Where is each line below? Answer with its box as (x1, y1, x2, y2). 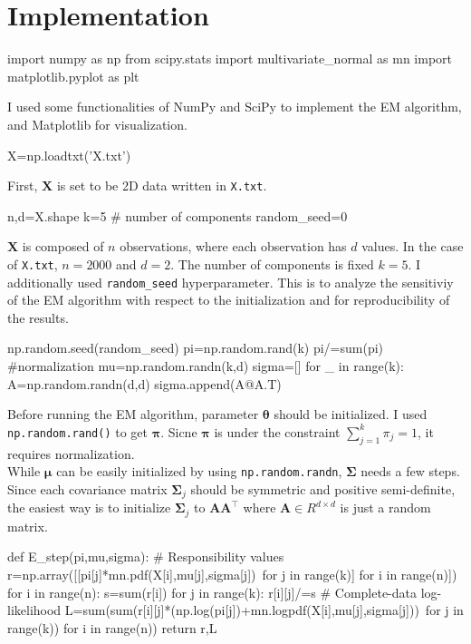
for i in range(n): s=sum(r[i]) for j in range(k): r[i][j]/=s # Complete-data (7, 582, 418, 601)
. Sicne (160, 422, 197, 441)
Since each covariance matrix (7, 479, 168, 498)
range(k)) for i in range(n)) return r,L (7, 618, 217, 637)
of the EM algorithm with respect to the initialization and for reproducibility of (7, 290, 450, 309)
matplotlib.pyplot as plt (7, 66, 139, 85)
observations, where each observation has (120, 237, 347, 256)
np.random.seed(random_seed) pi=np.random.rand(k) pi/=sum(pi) (7, 338, 384, 357)
